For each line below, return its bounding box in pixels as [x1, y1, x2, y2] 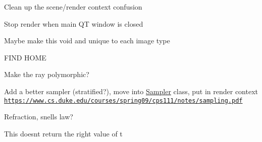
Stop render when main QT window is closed [4, 18, 143, 29]
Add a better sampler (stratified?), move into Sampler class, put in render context [4, 86, 258, 96]
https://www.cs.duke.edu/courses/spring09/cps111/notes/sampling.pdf [4, 97, 243, 104]
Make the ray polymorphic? [4, 69, 89, 80]
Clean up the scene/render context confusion [4, 2, 142, 12]
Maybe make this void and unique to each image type [4, 35, 170, 46]
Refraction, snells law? [4, 111, 73, 122]
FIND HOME [4, 52, 46, 62]
